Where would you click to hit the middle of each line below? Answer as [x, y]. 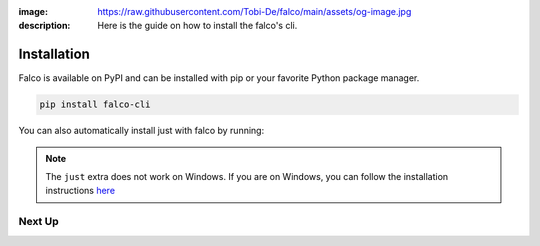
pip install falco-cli [95, 104]
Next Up [38, 222]
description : [44, 26]
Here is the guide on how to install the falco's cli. [197, 26]
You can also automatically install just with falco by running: [141, 131]
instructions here [80, 191]
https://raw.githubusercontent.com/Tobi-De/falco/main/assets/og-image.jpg [254, 11]
